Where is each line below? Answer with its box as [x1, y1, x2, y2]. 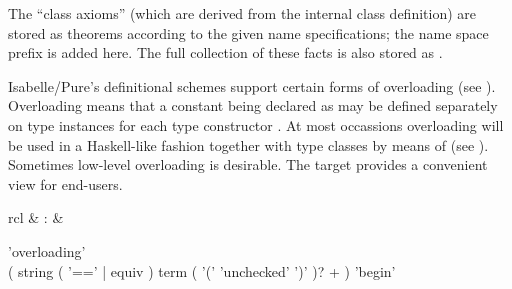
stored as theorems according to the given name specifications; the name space [8, 22, 489, 43]
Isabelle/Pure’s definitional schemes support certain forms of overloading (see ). [8, 75, 496, 96]
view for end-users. [8, 173, 123, 194]
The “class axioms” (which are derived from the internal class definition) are [8, 3, 476, 23]
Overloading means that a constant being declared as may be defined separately [8, 95, 498, 116]
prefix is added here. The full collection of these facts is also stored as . [8, 42, 443, 63]
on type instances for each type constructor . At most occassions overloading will [8, 114, 504, 135]
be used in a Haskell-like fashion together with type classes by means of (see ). [8, 134, 489, 155]
